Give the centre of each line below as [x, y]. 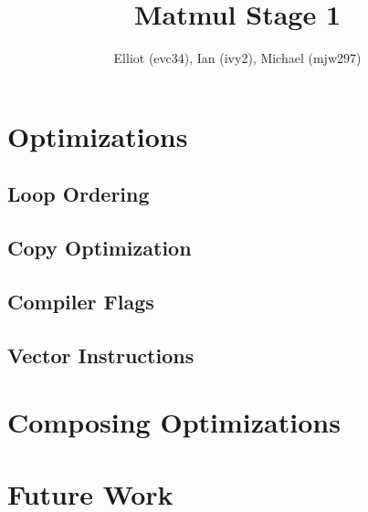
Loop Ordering [79, 194]
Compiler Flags [81, 301]
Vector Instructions [101, 355]
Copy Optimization [100, 248]
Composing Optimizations [174, 422]
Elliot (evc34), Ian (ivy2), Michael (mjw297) [237, 58]
